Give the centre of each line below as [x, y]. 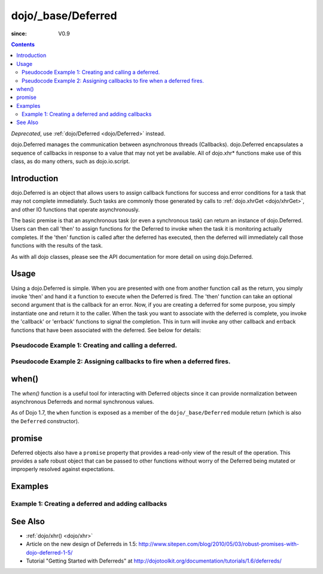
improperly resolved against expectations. [63, 469]
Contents [23, 44]
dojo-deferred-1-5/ [49, 552]
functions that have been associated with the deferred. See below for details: [106, 330]
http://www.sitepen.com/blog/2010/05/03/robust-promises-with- [219, 544]
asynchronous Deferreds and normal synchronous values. [83, 401]
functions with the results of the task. [57, 246]
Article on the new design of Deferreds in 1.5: [82, 544]
